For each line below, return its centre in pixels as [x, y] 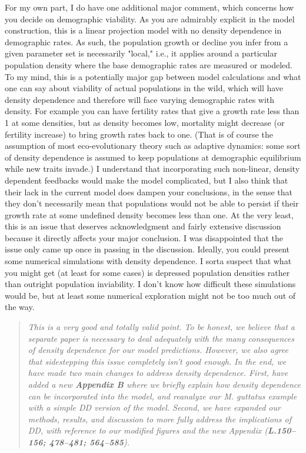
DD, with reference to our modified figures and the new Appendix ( [148, 430]
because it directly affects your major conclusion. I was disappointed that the [144, 237]
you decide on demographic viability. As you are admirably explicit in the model [150, 19]
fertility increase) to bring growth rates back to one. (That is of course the [139, 134]
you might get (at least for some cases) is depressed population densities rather [147, 272]
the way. [20, 307]
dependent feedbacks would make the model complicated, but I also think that [147, 180]
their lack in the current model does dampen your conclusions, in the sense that [149, 191]
